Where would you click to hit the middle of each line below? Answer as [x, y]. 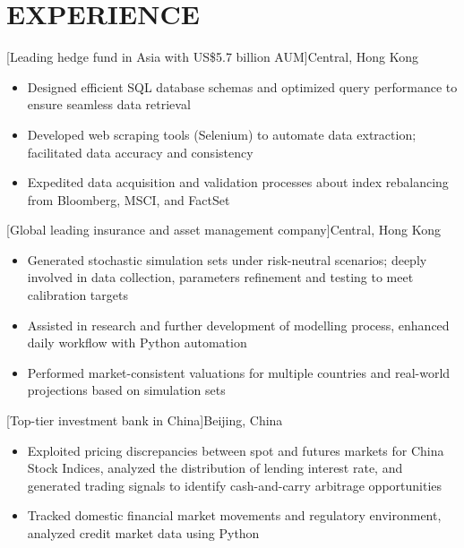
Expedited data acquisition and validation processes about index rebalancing [238, 182]
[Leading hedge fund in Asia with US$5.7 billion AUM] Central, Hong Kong [213, 57]
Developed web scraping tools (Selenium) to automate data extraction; [222, 134]
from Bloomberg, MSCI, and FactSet [129, 199]
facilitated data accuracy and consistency [140, 152]
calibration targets [77, 295]
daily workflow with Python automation [137, 342]
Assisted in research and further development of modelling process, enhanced [238, 325]
